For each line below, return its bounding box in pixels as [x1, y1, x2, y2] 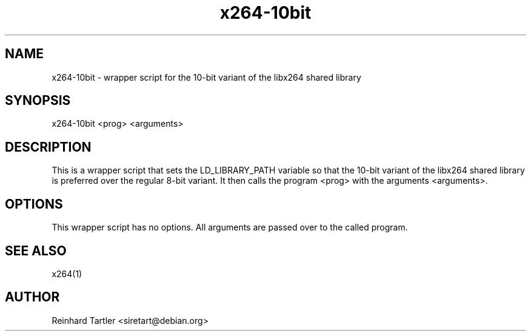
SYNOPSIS [5, 93, 71, 109]
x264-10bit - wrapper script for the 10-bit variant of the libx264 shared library [52, 72, 361, 82]
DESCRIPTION [5, 139, 92, 155]
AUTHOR [5, 289, 60, 305]
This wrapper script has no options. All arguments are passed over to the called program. [52, 222, 408, 233]
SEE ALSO [5, 243, 67, 258]
